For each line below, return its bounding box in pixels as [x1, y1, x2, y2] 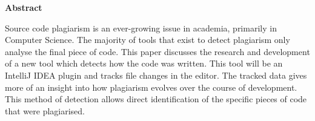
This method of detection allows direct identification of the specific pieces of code [5, 93, 307, 105]
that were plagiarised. [5, 104, 85, 117]
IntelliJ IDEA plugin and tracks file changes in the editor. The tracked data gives [5, 68, 307, 81]
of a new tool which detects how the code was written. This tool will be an [5, 57, 283, 70]
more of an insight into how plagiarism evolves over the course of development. [5, 80, 297, 93]
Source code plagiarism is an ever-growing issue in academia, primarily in [5, 21, 277, 34]
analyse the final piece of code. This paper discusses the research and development [5, 45, 310, 57]
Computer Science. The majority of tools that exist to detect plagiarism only [5, 33, 290, 46]
